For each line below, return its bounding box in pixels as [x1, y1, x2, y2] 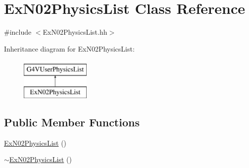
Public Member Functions [4, 114, 140, 129]
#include [4, 27, 32, 37]
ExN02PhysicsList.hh [43, 27, 107, 37]
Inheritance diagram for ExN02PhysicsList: [4, 43, 135, 54]
